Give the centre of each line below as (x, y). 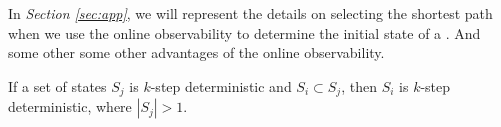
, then (359, 85)
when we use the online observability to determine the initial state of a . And (244, 32)
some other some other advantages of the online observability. (196, 52)
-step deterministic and (221, 85)
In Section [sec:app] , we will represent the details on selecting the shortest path (250, 13)
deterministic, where (70, 106)
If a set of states (57, 85)
